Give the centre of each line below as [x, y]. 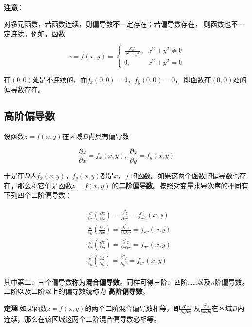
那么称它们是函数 [45, 185]
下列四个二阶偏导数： [38, 195]
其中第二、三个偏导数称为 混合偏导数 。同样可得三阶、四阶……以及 [107, 281]
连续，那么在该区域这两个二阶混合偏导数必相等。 [82, 319]
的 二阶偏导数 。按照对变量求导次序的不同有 [180, 185]
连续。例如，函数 [38, 33]
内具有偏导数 [109, 136]
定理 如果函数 [26, 308]
